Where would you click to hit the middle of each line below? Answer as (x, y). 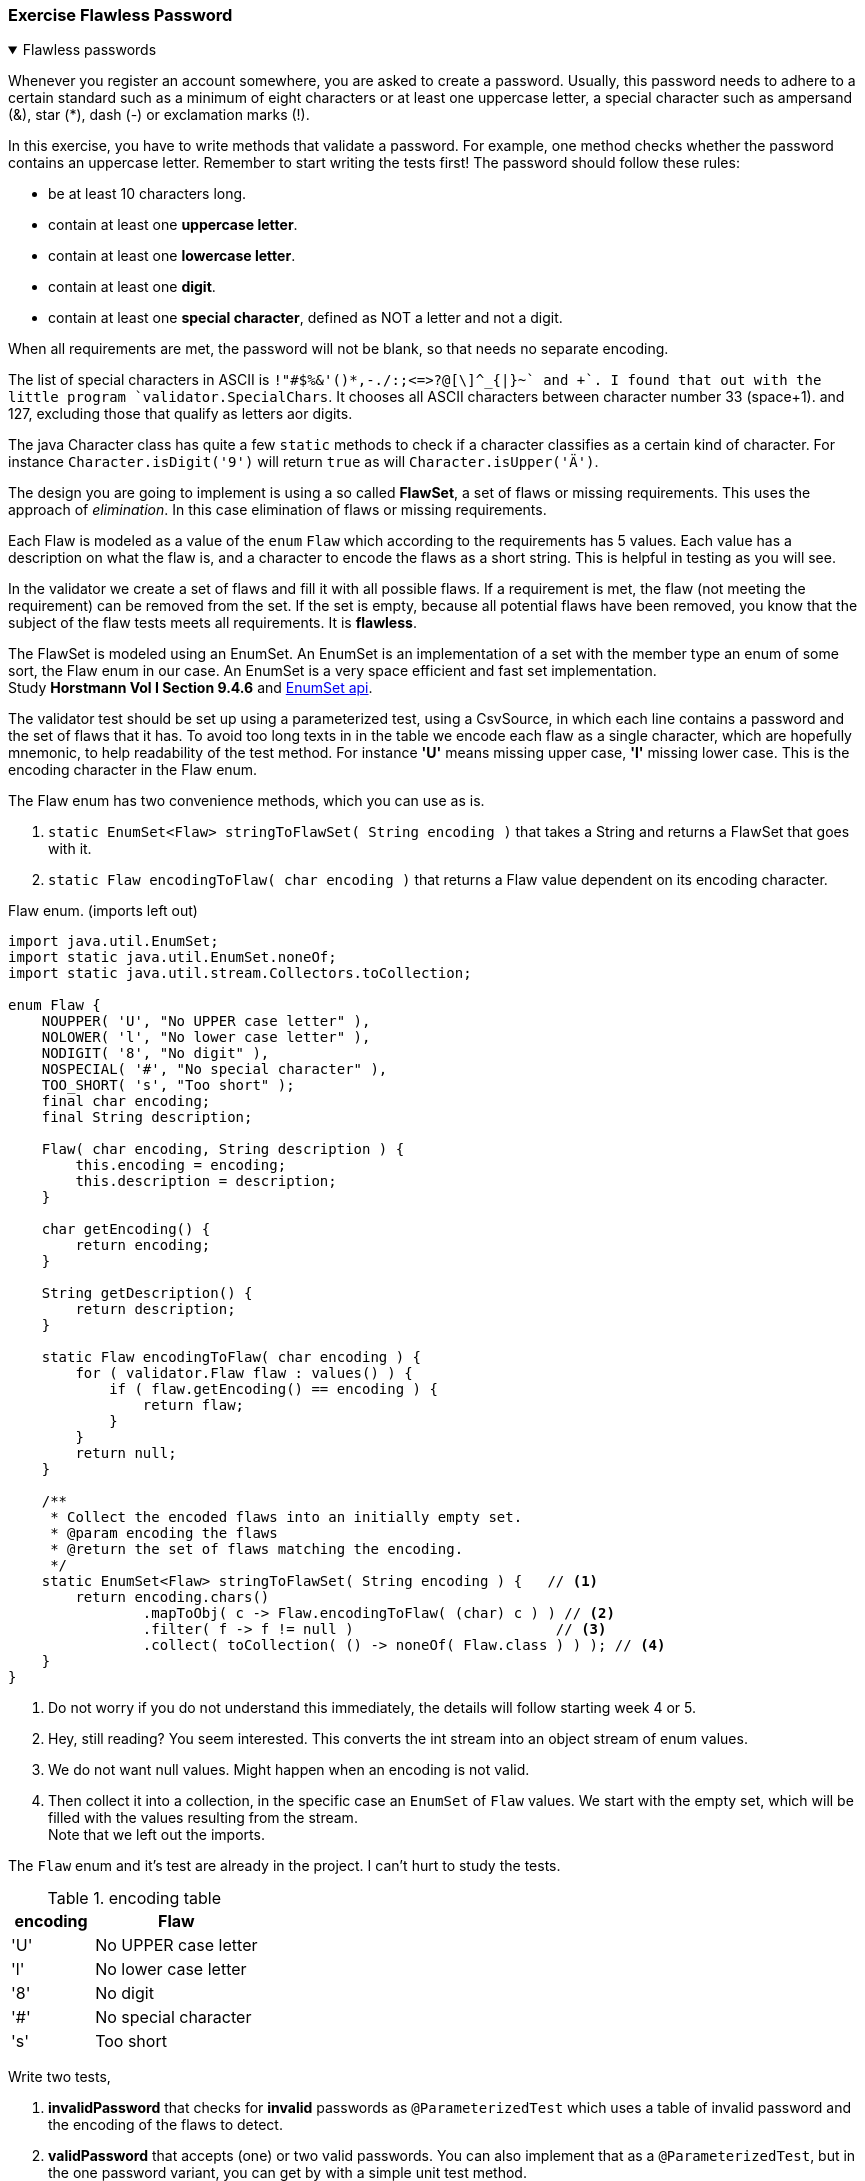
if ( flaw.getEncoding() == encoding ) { (273, 1389)
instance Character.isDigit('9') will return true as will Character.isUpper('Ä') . (303, 462)
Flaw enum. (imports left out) (103, 911)
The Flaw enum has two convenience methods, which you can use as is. (246, 801)
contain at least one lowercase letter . (172, 256)
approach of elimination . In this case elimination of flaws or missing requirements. (277, 510)
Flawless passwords (89, 50)
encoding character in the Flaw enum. (133, 770)
